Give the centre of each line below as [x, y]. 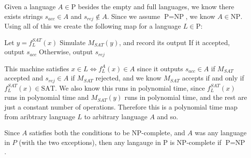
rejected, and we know [128, 78]
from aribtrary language [40, 116]
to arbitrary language [116, 116]
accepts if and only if [213, 78]
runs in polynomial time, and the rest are [186, 97]
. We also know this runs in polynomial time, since [130, 87]
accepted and [24, 78]
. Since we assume [133, 16]
